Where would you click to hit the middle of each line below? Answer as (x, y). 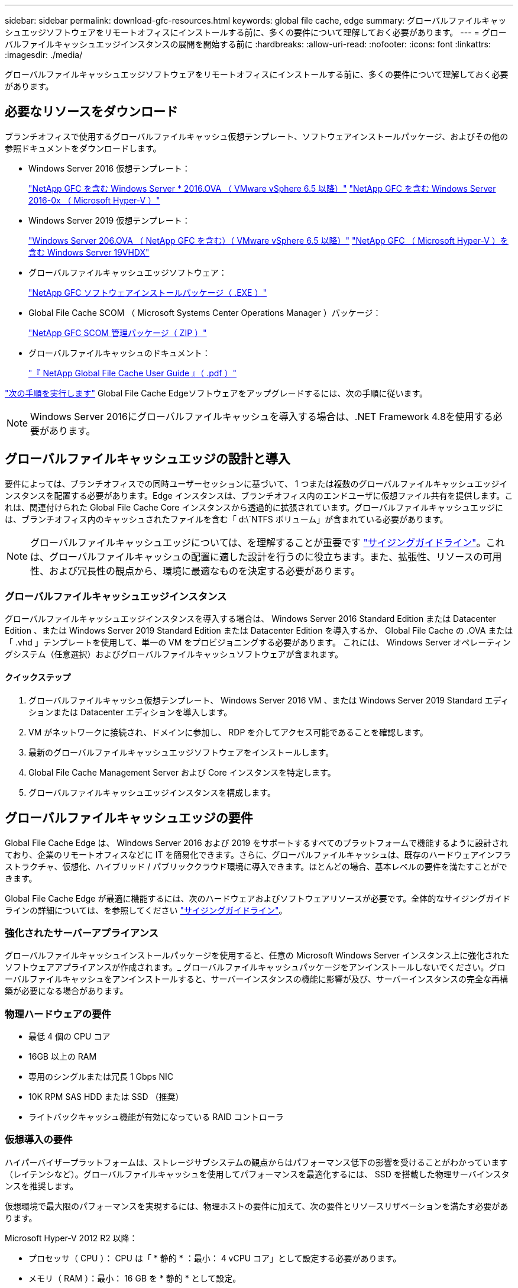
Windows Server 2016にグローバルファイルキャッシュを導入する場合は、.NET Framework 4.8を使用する (262, 416)
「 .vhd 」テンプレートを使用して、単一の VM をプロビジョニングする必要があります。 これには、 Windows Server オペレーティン (258, 643)
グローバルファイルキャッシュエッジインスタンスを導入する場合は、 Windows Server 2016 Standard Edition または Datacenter (250, 619)
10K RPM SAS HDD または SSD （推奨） (106, 1097)
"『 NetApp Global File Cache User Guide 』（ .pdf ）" (132, 373)
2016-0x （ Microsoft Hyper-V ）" (94, 200)
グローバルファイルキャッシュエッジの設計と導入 (148, 459)
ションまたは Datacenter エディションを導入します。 (130, 712)
